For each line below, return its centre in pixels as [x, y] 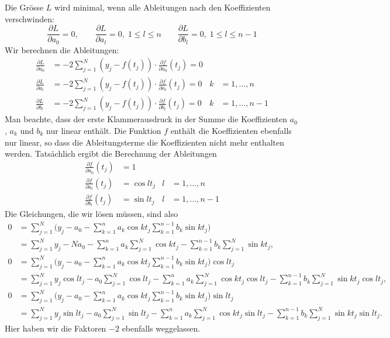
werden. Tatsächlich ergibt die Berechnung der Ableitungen [111, 154]
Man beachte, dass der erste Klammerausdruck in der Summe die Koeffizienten [146, 119]
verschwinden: [30, 18]
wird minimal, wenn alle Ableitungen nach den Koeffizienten [163, 7]
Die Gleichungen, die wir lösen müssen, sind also [92, 214]
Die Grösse [24, 7]
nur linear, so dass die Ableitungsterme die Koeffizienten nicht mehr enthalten [145, 142]
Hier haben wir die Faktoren [56, 328]
